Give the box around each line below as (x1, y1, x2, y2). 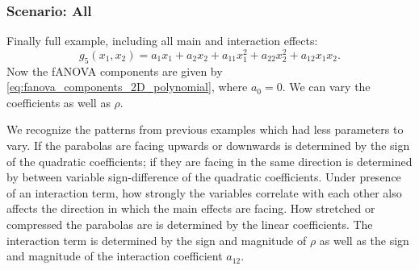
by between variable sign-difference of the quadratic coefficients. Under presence (6, 168, 401, 185)
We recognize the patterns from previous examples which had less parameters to (6, 121, 404, 138)
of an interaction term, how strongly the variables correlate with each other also (6, 184, 402, 201)
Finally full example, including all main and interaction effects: (6, 32, 318, 49)
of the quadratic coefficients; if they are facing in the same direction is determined (6, 152, 413, 169)
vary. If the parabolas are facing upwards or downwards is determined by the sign (6, 137, 410, 154)
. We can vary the (282, 78, 371, 95)
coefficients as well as (6, 93, 111, 110)
